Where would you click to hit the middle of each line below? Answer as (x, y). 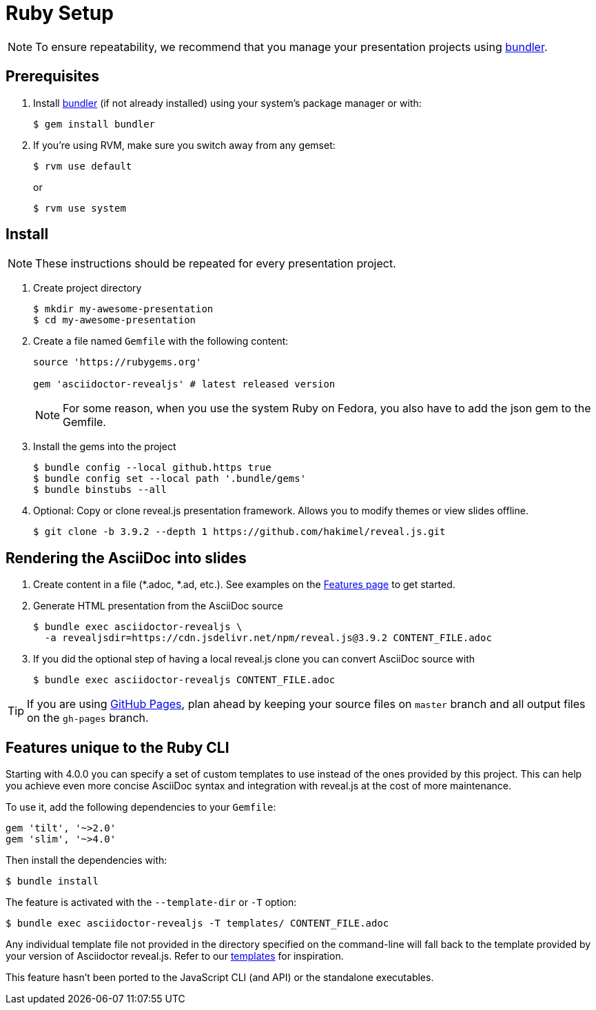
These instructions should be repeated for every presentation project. (216, 264)
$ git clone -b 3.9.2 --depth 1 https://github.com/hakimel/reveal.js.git (239, 532)
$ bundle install (52, 881)
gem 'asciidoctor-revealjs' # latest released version (184, 384)
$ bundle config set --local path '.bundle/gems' (170, 479)
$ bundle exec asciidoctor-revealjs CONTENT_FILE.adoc (184, 680)
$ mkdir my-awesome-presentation (123, 309)
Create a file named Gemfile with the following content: (161, 341)
